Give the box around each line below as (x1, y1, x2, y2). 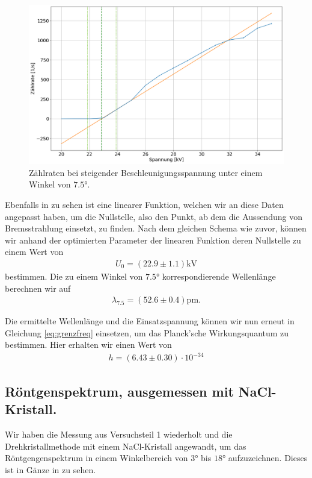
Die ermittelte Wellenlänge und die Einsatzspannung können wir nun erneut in (5, 315, 295, 327)
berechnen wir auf (5, 281, 71, 294)
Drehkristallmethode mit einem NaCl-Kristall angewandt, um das (5, 439, 246, 452)
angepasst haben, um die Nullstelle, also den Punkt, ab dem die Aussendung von (5, 210, 302, 222)
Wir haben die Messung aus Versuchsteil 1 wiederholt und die (5, 428, 233, 441)
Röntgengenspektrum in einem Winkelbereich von (5, 451, 188, 464)
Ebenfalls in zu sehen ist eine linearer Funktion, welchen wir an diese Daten (5, 198, 284, 210)
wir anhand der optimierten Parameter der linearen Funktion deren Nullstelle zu (5, 233, 301, 246)
